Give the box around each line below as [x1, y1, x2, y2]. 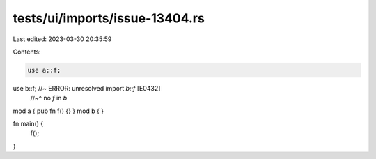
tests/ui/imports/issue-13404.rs [13, 10, 205, 26]
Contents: [13, 47, 41, 56]
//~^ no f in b [30, 94, 68, 103]
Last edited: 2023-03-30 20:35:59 [13, 35, 112, 43]
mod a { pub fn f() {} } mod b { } [13, 107, 104, 115]
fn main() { [13, 119, 44, 128]
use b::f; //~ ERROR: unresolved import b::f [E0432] [13, 84, 161, 92]
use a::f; [27, 66, 61, 74]
